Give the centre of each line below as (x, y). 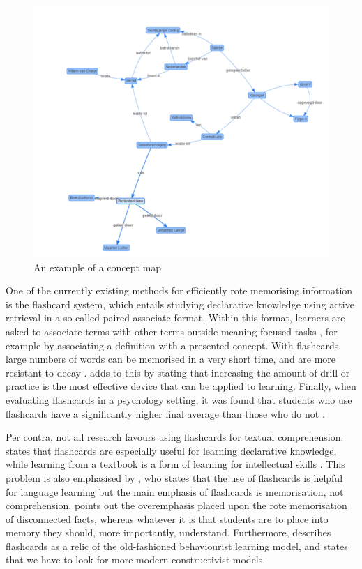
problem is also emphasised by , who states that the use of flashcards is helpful (174, 477)
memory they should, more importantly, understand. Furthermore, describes (168, 532)
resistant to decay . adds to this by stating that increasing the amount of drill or (178, 372)
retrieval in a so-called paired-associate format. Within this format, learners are (175, 318)
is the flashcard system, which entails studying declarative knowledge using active (180, 304)
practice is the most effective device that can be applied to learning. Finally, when (181, 386)
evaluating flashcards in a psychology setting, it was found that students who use (179, 399)
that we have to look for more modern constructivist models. (136, 560)
